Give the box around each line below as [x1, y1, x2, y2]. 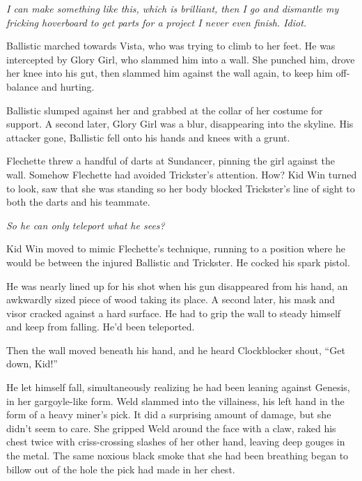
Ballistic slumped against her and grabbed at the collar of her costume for [6, 102, 323, 117]
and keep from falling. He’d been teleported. [6, 319, 195, 334]
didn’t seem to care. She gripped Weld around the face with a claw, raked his [6, 420, 336, 435]
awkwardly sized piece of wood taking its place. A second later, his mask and [6, 292, 336, 307]
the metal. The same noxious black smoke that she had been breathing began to [6, 448, 349, 463]
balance [6, 79, 38, 93]
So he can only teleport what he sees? [6, 217, 165, 232]
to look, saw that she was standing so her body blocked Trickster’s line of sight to [6, 181, 355, 195]
